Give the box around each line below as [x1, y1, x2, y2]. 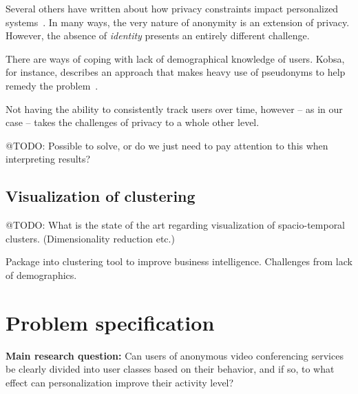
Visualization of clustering [6, 185, 196, 207]
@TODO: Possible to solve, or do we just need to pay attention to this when [6, 138, 328, 152]
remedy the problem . [6, 78, 98, 92]
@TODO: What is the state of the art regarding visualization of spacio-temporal [6, 218, 346, 232]
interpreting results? [6, 152, 91, 166]
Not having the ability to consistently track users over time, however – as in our [6, 101, 343, 116]
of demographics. [6, 267, 77, 282]
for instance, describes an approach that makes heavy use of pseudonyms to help [6, 65, 346, 79]
